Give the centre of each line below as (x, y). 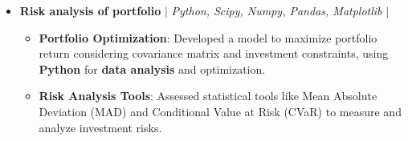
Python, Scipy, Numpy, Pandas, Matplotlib (277, 10)
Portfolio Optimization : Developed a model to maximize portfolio (208, 37)
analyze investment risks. (100, 127)
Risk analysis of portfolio (90, 10)
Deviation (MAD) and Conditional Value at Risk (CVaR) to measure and (220, 111)
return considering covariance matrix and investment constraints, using (214, 53)
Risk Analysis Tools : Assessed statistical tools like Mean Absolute (208, 96)
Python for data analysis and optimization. (152, 68)
